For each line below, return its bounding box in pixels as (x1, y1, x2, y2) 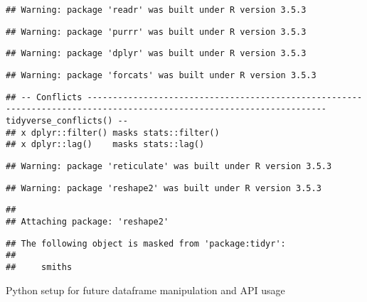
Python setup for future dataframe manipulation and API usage (6, 282, 285, 297)
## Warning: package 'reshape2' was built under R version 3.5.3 (6, 183, 321, 193)
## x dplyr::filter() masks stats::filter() (6, 127, 220, 138)
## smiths (6, 261, 73, 272)
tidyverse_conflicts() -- (6, 115, 128, 126)
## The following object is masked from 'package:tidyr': (6, 238, 286, 249)
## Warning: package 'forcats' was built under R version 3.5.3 (6, 70, 317, 80)
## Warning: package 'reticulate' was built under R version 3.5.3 (6, 161, 332, 171)
